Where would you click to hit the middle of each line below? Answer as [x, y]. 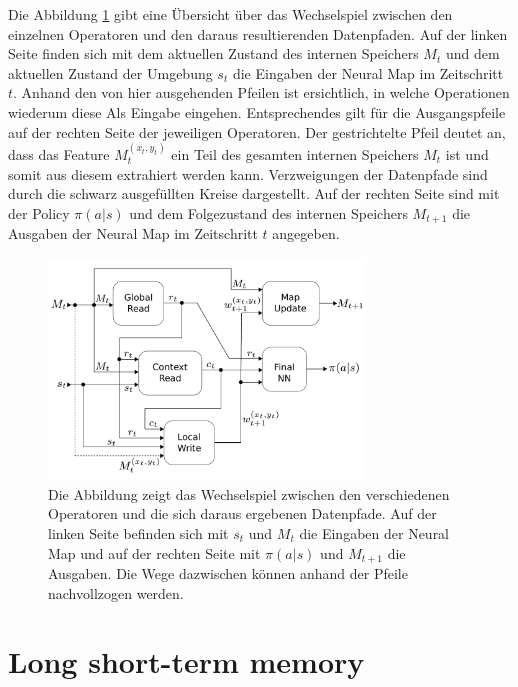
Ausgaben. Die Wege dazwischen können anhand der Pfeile [228, 572]
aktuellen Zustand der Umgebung [110, 72]
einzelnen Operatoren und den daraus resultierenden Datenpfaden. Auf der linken [258, 33]
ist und [467, 153]
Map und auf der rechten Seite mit [154, 552]
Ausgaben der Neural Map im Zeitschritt [133, 233]
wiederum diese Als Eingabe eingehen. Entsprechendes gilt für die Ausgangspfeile [257, 111]
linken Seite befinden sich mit [138, 532]
